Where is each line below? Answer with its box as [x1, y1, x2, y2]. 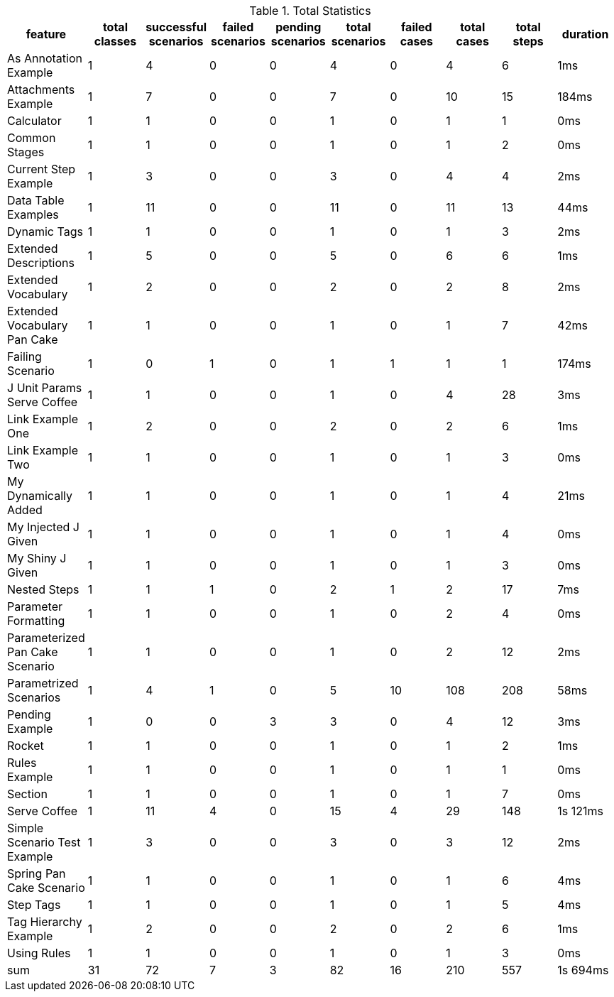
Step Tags [7, 898, 61, 912]
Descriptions [7, 256, 75, 270]
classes [94, 34, 137, 48]
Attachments [7, 82, 75, 97]
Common [7, 131, 56, 145]
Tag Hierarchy [7, 915, 82, 929]
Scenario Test [7, 835, 81, 849]
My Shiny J [7, 551, 67, 565]
